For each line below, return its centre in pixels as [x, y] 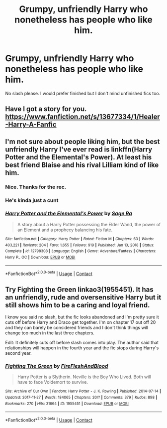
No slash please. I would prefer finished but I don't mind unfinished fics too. [83, 93]
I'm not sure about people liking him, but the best [83, 141]
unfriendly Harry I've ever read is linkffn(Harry [79, 149]
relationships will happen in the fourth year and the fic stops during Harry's [82, 348]
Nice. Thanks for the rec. [36, 187]
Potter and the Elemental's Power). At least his [79, 157]
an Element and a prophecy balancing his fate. [65, 230]
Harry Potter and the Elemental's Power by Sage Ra [69, 214]
